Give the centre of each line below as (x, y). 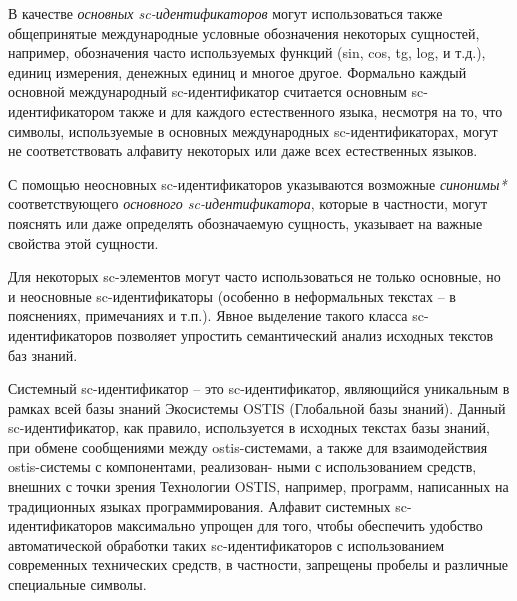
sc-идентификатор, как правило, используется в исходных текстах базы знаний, (249, 427)
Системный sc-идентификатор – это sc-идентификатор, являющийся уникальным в (259, 388)
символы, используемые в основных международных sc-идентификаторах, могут (253, 130)
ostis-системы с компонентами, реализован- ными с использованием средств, (242, 466)
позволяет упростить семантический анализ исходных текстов (305, 334)
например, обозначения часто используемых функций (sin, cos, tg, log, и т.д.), (247, 52)
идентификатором (61, 110)
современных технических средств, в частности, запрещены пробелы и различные (258, 564)
